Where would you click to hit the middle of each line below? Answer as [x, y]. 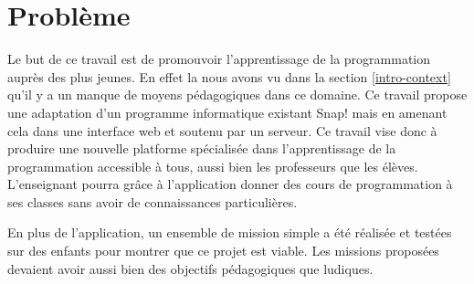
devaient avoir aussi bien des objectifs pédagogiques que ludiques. [190, 268]
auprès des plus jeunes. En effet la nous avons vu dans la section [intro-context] [229, 76]
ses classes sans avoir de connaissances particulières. [153, 201]
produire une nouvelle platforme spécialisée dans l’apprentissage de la [202, 148]
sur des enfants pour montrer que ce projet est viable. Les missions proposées [223, 251]
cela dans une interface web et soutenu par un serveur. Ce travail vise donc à [222, 130]
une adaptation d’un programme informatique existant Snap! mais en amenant [227, 112]
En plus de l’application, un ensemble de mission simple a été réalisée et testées [230, 232]
